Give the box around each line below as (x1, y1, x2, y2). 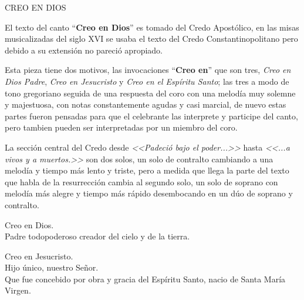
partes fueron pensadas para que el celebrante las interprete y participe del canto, (5, 109, 298, 122)
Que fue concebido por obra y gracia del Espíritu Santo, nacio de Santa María (5, 272, 286, 285)
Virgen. (5, 284, 31, 296)
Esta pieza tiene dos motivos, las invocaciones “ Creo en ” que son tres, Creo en (5, 64, 291, 76)
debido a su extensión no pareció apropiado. (5, 44, 163, 56)
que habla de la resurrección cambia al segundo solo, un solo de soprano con (5, 175, 278, 188)
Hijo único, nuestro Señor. (5, 261, 99, 274)
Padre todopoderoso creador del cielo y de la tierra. (5, 230, 190, 242)
